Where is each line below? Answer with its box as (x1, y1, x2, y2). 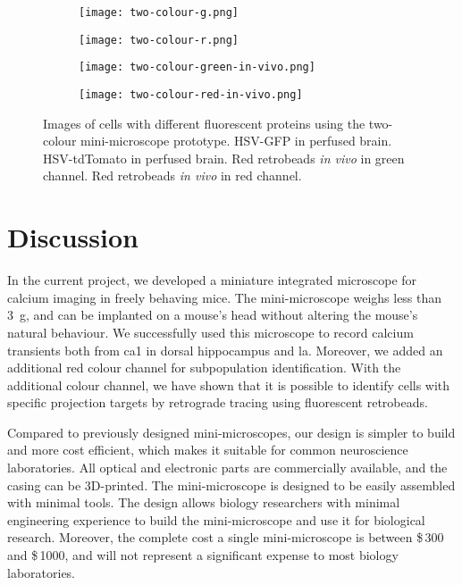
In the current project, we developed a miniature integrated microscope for (7, 271, 417, 289)
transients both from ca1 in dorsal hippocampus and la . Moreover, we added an (7, 340, 443, 359)
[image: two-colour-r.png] (79, 33, 239, 46)
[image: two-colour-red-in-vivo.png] (79, 88, 303, 101)
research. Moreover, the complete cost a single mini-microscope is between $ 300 (7, 528, 444, 547)
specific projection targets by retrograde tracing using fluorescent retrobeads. (7, 393, 428, 412)
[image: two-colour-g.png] (79, 6, 239, 19)
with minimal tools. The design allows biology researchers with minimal (7, 493, 400, 512)
